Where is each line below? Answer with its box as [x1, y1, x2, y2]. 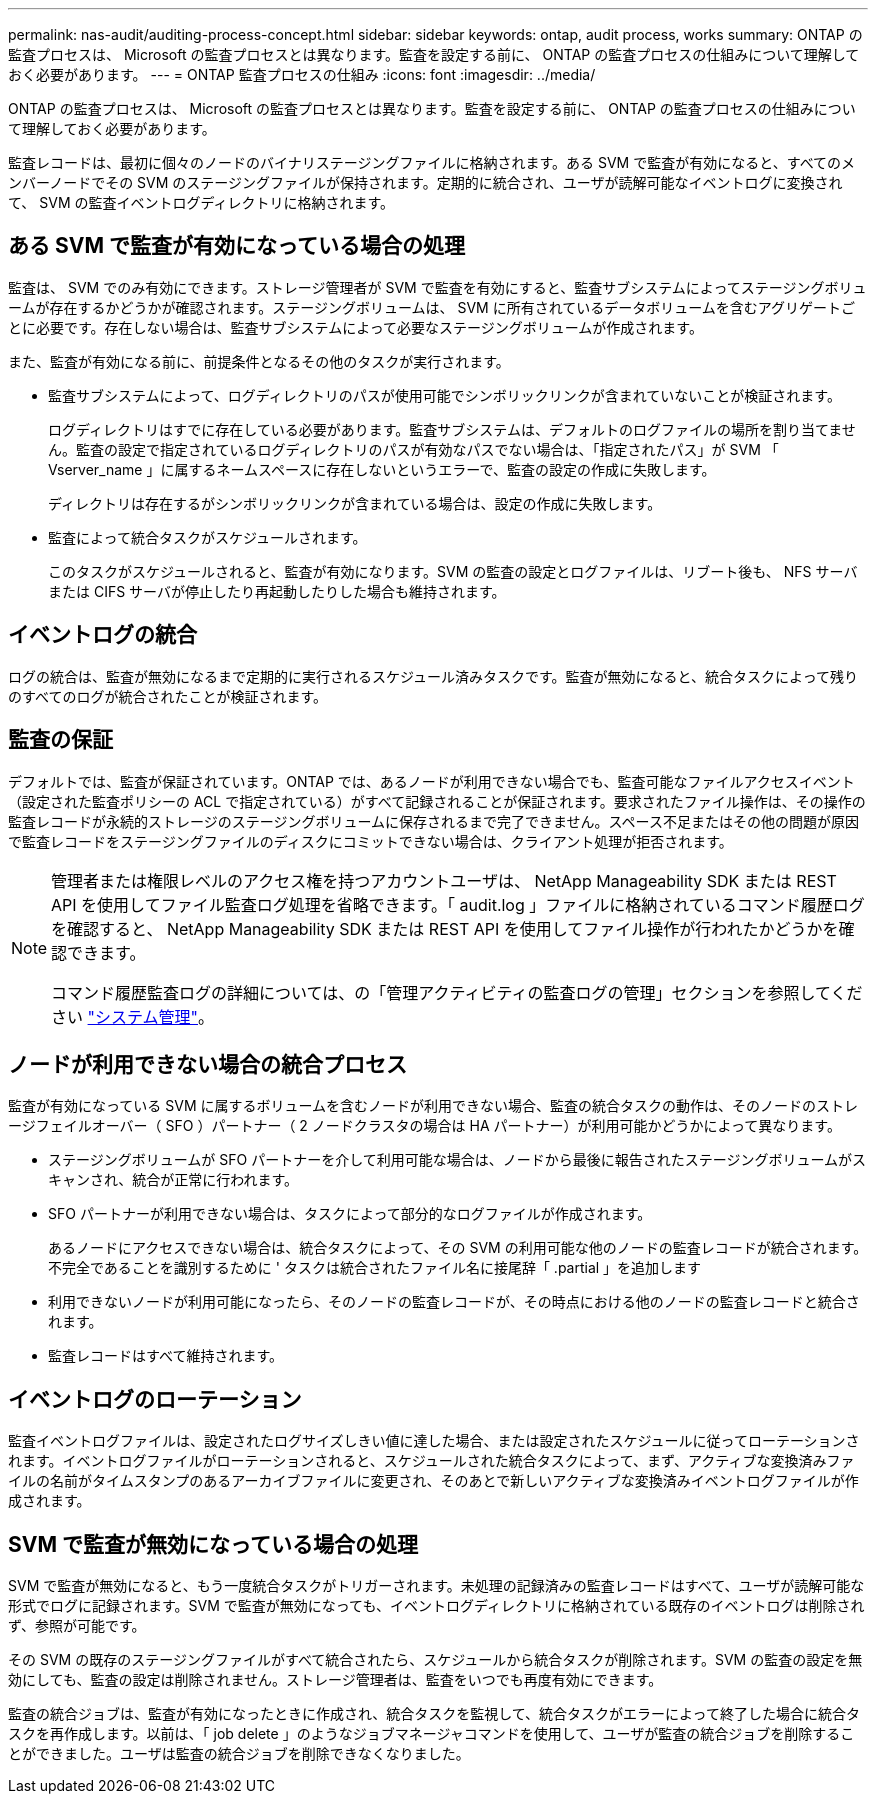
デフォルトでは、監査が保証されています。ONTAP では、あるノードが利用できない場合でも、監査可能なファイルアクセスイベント [8, 772, 855, 790]
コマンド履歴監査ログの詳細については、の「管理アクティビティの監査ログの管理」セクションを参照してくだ [51, 982, 863, 1003]
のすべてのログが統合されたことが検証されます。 [8, 687, 328, 705]
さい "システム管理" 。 [51, 1006, 215, 1027]
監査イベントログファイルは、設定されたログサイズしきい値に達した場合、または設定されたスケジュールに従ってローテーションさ [8, 1432, 860, 1450]
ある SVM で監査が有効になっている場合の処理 [8, 233, 465, 259]
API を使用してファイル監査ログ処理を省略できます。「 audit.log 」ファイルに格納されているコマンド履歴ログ [51, 894, 865, 915]
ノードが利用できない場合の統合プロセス [8, 1051, 407, 1077]
